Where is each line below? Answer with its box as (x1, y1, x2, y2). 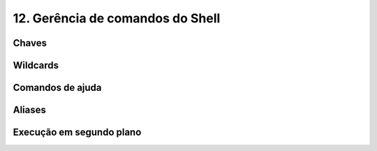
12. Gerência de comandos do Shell (13, 10, 221, 26)
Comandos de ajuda (13, 82, 102, 94)
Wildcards (13, 59, 59, 71)
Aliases (13, 104, 47, 116)
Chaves (13, 37, 47, 49)
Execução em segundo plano (13, 127, 142, 138)
